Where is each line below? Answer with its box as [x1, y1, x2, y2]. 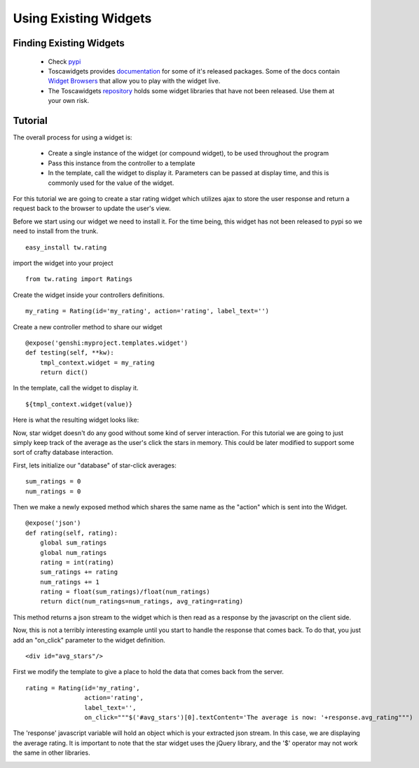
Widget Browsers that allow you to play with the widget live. [48, 77, 221, 85]
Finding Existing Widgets [13, 37, 125, 49]
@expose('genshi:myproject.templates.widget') [25, 338, 188, 347]
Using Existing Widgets [13, 11, 152, 26]
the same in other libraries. [13, 748, 90, 757]
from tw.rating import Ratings [25, 275, 133, 283]
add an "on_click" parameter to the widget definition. [13, 636, 166, 644]
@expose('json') [25, 519, 81, 527]
